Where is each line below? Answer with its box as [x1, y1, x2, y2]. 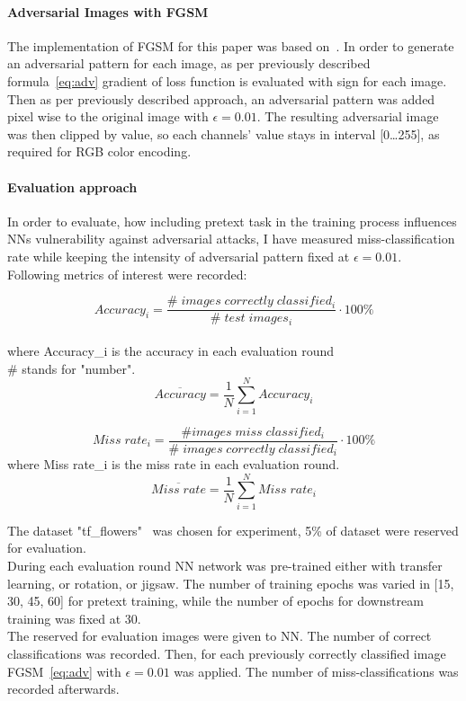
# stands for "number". [7, 359, 136, 377]
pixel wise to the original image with [7, 107, 209, 126]
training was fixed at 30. [7, 608, 141, 627]
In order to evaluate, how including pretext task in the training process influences [7, 211, 457, 230]
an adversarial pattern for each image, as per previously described [7, 54, 371, 73]
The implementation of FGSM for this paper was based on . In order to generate [7, 36, 454, 55]
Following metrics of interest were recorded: [7, 264, 247, 283]
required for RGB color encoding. [7, 142, 192, 161]
